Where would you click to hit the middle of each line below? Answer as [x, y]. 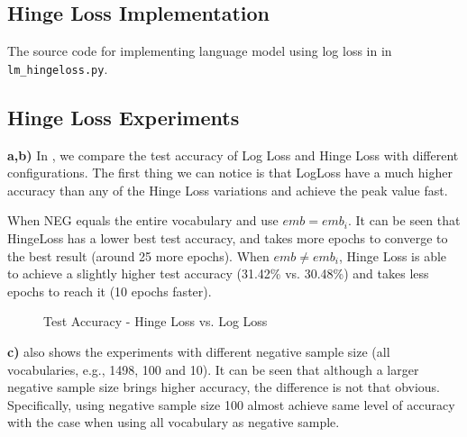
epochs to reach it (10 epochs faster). [110, 291]
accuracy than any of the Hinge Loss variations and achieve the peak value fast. [228, 190]
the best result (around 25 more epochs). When [138, 255]
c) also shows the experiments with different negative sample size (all [199, 351]
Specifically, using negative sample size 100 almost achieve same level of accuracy [231, 404]
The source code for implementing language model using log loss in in [200, 51]
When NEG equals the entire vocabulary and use [143, 220]
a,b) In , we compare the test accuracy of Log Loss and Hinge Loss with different [233, 155]
